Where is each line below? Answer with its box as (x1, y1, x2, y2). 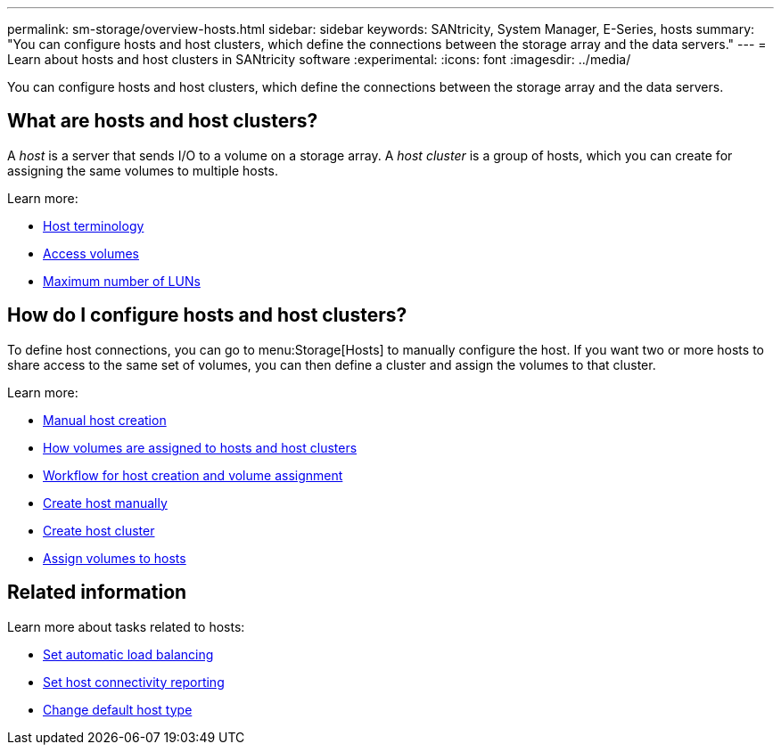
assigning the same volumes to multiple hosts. (7, 162, 278, 178)
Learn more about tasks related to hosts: (7, 618, 245, 634)
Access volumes (43, 245, 140, 261)
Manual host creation (43, 412, 167, 428)
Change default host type (43, 701, 193, 717)
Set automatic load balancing (43, 646, 214, 662)
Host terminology (43, 217, 144, 233)
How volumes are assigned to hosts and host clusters (43, 439, 358, 455)
